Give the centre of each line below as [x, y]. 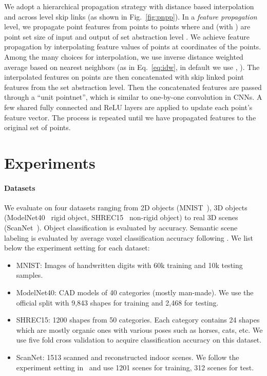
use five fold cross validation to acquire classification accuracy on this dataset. [139, 340]
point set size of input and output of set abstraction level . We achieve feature [127, 36]
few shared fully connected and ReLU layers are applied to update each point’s [128, 107]
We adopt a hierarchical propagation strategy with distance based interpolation [129, 6]
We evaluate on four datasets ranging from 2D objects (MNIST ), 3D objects [126, 207]
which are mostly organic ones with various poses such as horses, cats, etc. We [139, 329]
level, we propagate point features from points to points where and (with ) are [127, 26]
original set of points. [37, 127]
